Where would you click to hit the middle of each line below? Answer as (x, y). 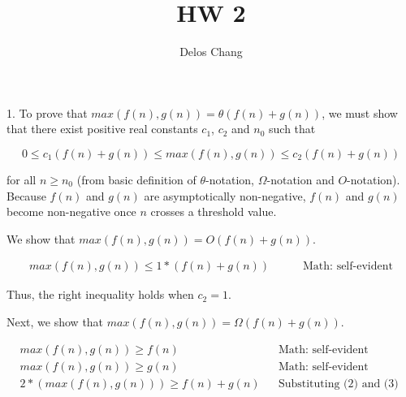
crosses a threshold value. (214, 211)
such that (292, 129)
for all (22, 179)
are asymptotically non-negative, (225, 195)
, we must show (360, 112)
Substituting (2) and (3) (338, 384)
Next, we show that (55, 321)
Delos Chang (211, 52)
